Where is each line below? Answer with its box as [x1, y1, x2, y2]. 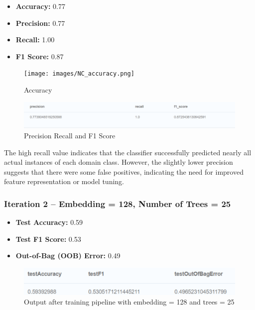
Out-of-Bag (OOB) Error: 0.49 [15, 250, 121, 261]
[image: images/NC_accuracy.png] [24, 70, 134, 78]
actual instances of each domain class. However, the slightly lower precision [4, 157, 233, 167]
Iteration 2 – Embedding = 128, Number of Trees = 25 [4, 197, 231, 209]
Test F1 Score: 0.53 [15, 233, 81, 244]
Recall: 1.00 [15, 34, 55, 45]
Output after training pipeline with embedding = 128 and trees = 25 [24, 297, 235, 307]
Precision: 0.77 [15, 17, 65, 28]
